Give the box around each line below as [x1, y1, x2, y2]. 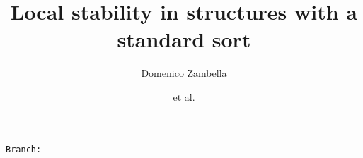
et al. [173, 89, 195, 104]
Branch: [6, 144, 42, 154]
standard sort [117, 25, 251, 54]
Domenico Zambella [141, 66, 227, 80]
